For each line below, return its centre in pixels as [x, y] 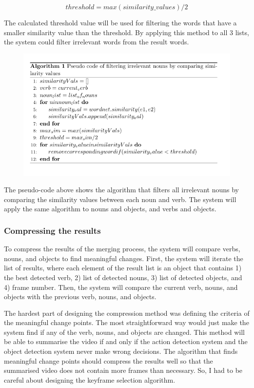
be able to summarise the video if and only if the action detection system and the [126, 341]
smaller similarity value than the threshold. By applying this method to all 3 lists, [127, 32]
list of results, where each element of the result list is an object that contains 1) [123, 268]
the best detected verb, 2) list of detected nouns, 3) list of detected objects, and [123, 277]
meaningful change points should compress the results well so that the [108, 360]
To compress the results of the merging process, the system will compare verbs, [122, 249]
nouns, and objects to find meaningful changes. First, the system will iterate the [124, 258]
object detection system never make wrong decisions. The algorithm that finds [121, 351]
